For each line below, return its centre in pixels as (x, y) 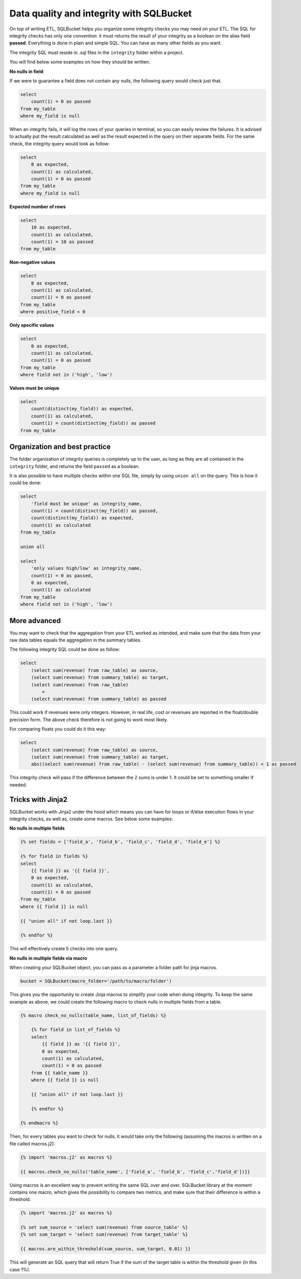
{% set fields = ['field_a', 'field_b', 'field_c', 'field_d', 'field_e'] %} (120, 842)
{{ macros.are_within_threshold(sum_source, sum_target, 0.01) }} (105, 1249)
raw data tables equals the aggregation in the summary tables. (76, 640)
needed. (18, 785)
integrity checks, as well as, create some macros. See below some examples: (91, 819)
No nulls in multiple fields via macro (48, 958)
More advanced (35, 621)
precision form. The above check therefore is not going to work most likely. (89, 720)
